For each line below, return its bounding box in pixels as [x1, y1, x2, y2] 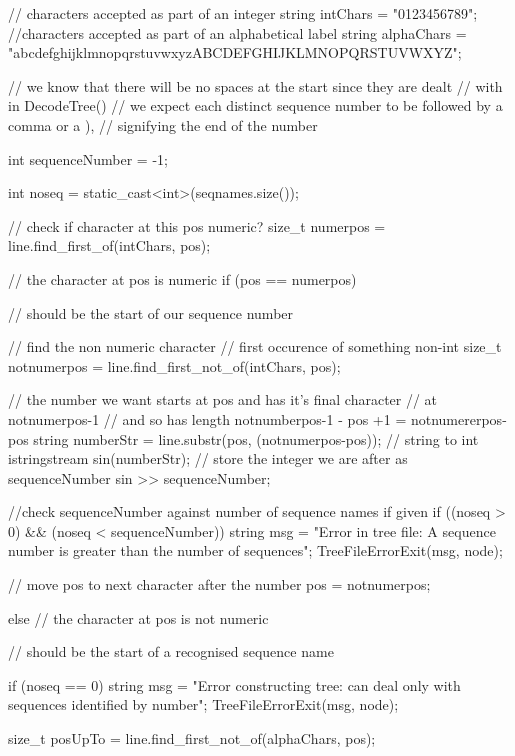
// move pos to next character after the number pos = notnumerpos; [8, 574, 431, 595]
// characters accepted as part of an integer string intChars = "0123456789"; [8, 3, 478, 23]
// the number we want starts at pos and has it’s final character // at [8, 389, 438, 410]
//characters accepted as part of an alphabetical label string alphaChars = [8, 22, 467, 43]
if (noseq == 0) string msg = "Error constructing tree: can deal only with [8, 674, 461, 695]
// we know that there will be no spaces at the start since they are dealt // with [8, 75, 503, 96]
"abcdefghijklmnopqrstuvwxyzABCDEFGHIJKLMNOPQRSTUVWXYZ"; [8, 42, 462, 63]
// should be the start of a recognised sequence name [8, 641, 334, 662]
